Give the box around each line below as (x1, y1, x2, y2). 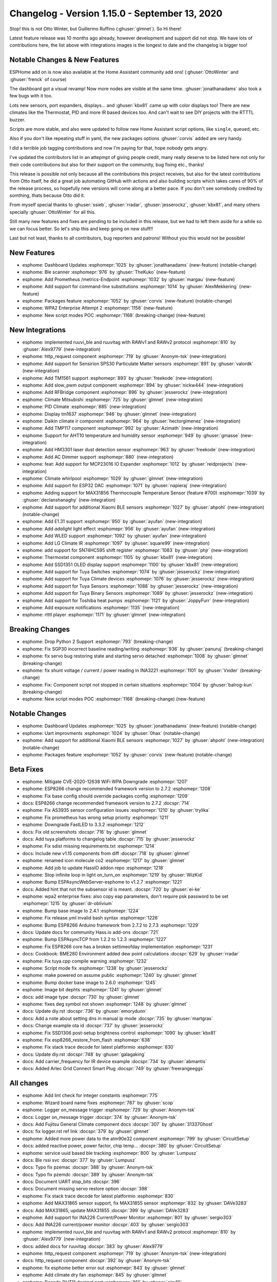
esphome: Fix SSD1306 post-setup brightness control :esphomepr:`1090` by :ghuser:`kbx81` (22, 1030, 217, 1036)
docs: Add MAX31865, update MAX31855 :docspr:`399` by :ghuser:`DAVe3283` (22, 1207, 190, 1213)
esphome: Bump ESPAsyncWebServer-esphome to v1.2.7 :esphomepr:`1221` (22, 879, 183, 885)
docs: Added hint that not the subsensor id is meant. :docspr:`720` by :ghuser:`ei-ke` (22, 886, 202, 892)
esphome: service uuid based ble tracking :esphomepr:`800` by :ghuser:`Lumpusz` (22, 1150, 198, 1156)
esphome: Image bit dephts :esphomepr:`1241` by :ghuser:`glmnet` (22, 987, 163, 993)
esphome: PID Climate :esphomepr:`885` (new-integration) (22, 404, 147, 410)
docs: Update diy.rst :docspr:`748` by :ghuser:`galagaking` (22, 1051, 146, 1057)
